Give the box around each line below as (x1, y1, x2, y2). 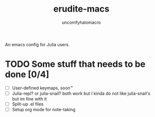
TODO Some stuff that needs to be (5, 59, 146, 70)
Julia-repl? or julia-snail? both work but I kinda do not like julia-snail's (12, 90, 151, 96)
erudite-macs (53, 3, 110, 15)
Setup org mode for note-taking (12, 107, 76, 113)
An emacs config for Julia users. (5, 41, 70, 47)
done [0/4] (5, 69, 49, 80)
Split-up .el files (12, 101, 44, 107)
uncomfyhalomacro (62, 19, 101, 25)
